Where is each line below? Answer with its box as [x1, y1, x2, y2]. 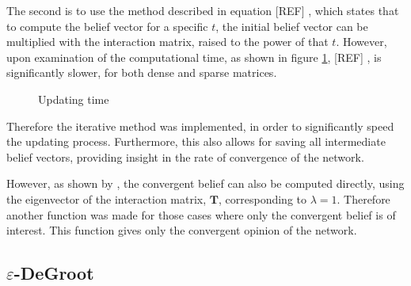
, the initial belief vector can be [215, 17, 368, 34]
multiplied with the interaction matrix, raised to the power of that [6, 33, 329, 50]
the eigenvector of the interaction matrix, [6, 190, 207, 207]
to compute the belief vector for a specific [6, 17, 208, 34]
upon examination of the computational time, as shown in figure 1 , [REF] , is [6, 48, 382, 65]
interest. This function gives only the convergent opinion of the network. [6, 222, 357, 238]
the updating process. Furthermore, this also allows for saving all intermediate [6, 133, 386, 150]
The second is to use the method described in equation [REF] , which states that [6, 2, 399, 18]
